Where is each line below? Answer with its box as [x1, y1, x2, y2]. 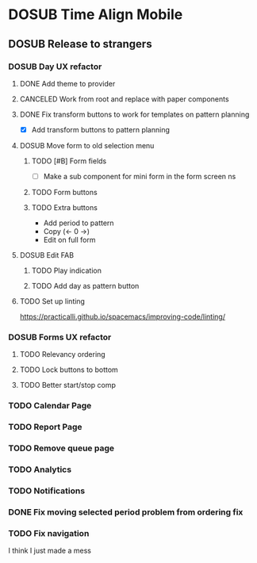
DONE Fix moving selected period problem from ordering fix [8, 506, 244, 517]
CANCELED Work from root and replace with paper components [19, 94, 229, 104]
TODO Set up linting [19, 297, 86, 306]
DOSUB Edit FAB [19, 251, 74, 259]
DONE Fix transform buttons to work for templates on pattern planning [19, 109, 250, 119]
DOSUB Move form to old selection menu [19, 140, 155, 150]
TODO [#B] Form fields [31, 156, 107, 166]
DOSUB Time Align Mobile [8, 6, 183, 24]
